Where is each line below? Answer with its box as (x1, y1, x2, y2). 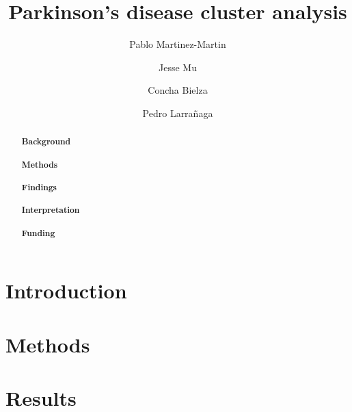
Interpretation (21, 204, 80, 216)
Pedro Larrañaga (142, 105, 213, 120)
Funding (21, 227, 55, 239)
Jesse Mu (159, 60, 197, 74)
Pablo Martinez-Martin (129, 37, 226, 51)
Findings (21, 181, 57, 193)
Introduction (5, 276, 127, 305)
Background (21, 136, 71, 148)
